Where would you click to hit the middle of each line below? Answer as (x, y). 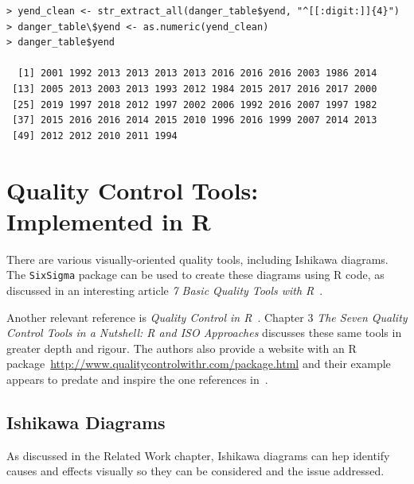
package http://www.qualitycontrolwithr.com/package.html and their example (199, 364)
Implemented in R (109, 221)
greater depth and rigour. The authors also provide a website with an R (182, 348)
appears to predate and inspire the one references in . (137, 379)
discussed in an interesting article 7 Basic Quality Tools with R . (165, 290)
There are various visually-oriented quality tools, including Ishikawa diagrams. (197, 259)
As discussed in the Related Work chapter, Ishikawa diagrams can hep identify (198, 455)
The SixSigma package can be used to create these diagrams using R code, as (195, 275)
